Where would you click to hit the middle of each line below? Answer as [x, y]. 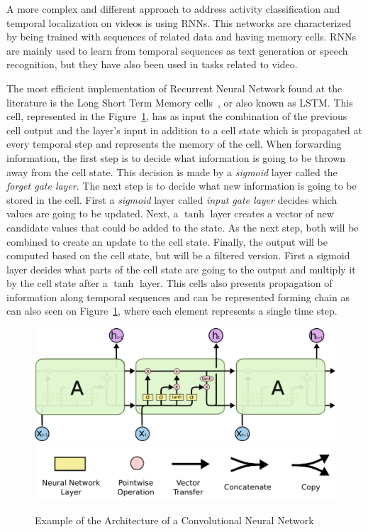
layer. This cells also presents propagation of [236, 283]
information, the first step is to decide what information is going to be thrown [176, 157]
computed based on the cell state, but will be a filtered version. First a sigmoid [178, 255]
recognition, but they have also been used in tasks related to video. [152, 64]
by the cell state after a [57, 283]
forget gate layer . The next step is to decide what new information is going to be [182, 186]
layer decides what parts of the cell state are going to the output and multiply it [181, 269]
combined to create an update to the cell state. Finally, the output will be [167, 241]
